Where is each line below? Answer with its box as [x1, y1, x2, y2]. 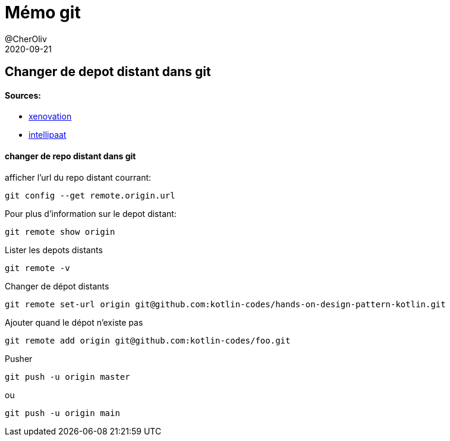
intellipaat [29, 130, 67, 140]
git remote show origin [5, 226, 115, 237]
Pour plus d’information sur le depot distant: [5, 208, 177, 219]
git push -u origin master [5, 371, 130, 382]
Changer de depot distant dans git [5, 64, 211, 80]
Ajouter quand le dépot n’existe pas [5, 317, 143, 327]
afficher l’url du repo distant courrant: [5, 172, 152, 182]
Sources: [5, 90, 41, 100]
